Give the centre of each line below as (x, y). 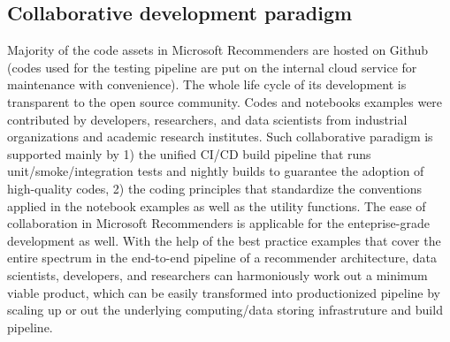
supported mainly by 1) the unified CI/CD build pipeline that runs (189, 153)
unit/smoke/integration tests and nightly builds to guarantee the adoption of (216, 171)
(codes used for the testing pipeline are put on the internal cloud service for (212, 67)
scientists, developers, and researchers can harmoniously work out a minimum (217, 274)
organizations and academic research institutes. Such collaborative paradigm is (220, 137)
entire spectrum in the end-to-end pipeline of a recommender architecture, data (222, 258)
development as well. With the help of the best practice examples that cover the (224, 240)
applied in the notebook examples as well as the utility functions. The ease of (217, 205)
